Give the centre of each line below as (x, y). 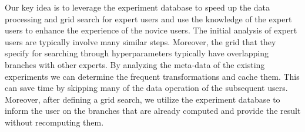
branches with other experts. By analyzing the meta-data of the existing (135, 64)
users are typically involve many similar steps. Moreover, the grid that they (140, 41)
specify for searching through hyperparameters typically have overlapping (137, 53)
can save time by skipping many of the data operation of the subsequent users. (146, 88)
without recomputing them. (54, 122)
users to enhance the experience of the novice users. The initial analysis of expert (151, 30)
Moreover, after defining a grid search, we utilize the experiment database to (143, 99)
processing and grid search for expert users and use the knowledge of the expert (148, 18)
